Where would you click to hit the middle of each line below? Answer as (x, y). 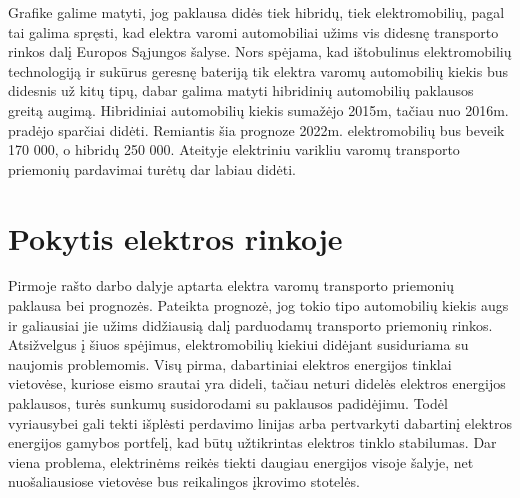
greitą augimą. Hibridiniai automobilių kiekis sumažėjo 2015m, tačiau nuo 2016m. (258, 109)
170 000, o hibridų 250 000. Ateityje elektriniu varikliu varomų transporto (234, 149)
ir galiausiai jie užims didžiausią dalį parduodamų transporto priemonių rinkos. (250, 324)
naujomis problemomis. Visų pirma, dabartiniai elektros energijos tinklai (230, 363)
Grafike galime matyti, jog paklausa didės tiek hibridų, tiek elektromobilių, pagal (256, 12)
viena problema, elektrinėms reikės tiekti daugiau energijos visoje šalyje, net (241, 461)
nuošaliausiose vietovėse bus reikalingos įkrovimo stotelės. (184, 481)
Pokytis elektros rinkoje (175, 237)
